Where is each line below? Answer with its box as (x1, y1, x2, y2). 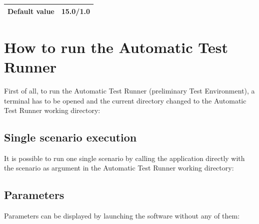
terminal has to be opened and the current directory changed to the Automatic (4, 95, 246, 105)
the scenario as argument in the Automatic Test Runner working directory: (4, 162, 234, 173)
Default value (7, 5, 54, 16)
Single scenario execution (4, 129, 137, 145)
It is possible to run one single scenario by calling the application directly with (4, 152, 245, 163)
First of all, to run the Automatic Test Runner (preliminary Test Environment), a (4, 85, 255, 95)
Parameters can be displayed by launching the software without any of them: (4, 210, 240, 221)
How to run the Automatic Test (4, 36, 228, 57)
